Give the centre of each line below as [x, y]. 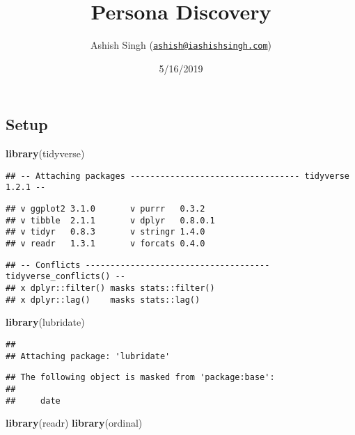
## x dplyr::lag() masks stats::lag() [103, 300]
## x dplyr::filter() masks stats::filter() [110, 288]
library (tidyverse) [45, 153]
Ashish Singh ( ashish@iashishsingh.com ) [181, 45]
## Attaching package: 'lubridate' [88, 356]
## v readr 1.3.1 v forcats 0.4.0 [105, 244]
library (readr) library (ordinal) [74, 423]
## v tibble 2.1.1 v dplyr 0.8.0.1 [110, 220]
